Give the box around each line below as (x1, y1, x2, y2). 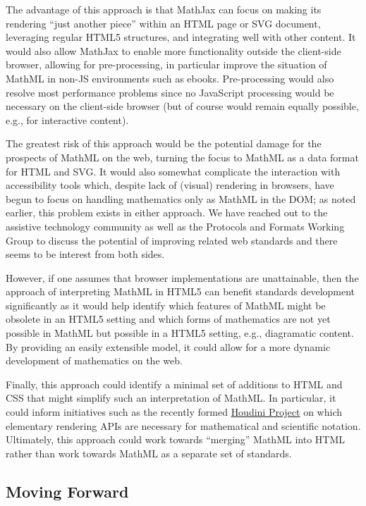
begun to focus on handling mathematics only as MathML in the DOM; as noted (6, 191, 356, 206)
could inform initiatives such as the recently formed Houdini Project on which (6, 405, 342, 419)
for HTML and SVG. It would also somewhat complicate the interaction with (6, 163, 341, 178)
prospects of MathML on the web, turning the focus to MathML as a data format (6, 149, 359, 164)
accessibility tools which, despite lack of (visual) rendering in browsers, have (6, 178, 334, 192)
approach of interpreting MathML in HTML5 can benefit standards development (6, 284, 355, 299)
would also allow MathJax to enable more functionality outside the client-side (6, 43, 341, 58)
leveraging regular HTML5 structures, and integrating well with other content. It (6, 30, 356, 44)
